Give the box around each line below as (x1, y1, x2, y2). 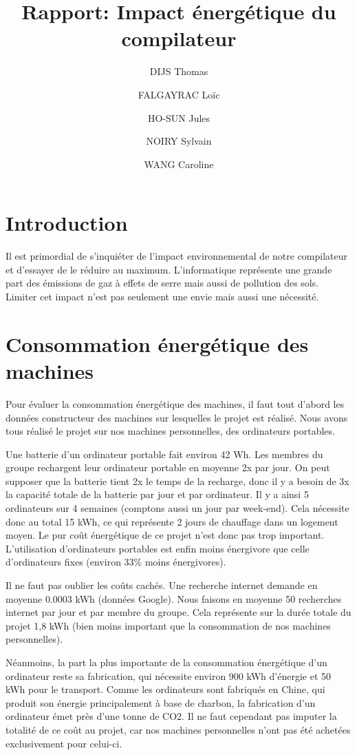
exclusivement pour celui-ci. (6, 736, 122, 750)
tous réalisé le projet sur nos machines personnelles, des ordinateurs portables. (6, 424, 335, 438)
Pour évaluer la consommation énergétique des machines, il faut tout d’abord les (6, 396, 345, 411)
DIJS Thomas (149, 64, 208, 79)
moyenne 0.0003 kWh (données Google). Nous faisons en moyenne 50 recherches (6, 591, 342, 606)
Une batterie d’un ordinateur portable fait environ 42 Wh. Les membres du (6, 446, 323, 461)
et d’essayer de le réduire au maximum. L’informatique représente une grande (6, 262, 332, 276)
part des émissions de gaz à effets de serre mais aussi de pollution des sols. (6, 276, 319, 290)
